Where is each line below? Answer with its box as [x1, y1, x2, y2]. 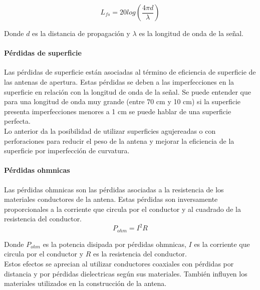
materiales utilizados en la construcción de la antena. [4, 278, 167, 288]
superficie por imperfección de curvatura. [4, 145, 130, 156]
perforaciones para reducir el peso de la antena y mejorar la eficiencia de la [4, 135, 234, 146]
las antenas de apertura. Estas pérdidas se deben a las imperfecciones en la [4, 76, 234, 87]
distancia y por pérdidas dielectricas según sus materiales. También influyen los [4, 268, 247, 278]
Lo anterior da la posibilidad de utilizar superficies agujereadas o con [4, 125, 216, 136]
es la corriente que [194, 238, 250, 249]
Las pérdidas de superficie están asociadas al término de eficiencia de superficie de [4, 67, 256, 77]
